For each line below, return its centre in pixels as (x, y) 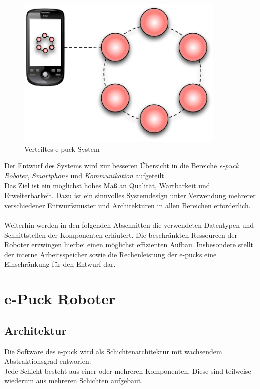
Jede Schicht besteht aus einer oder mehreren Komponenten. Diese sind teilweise (128, 371)
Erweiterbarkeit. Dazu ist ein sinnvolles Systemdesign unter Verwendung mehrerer (130, 195)
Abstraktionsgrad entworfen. (48, 361)
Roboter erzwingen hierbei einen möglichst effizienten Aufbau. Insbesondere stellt (129, 244)
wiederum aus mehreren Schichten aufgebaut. (74, 381)
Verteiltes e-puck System (62, 149)
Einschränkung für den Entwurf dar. (60, 264)
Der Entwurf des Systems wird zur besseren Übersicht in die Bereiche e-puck (121, 166)
